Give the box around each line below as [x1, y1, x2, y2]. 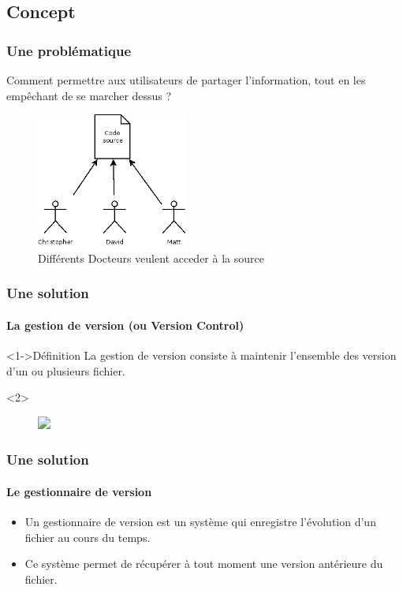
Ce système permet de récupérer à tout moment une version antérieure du [24, 555, 383, 572]
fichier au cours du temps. [24, 528, 151, 545]
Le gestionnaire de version [6, 483, 152, 499]
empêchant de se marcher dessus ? [6, 87, 172, 103]
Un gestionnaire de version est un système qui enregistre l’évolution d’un [24, 513, 376, 530]
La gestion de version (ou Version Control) [6, 316, 244, 333]
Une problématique [6, 40, 132, 60]
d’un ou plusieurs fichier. [6, 362, 125, 379]
